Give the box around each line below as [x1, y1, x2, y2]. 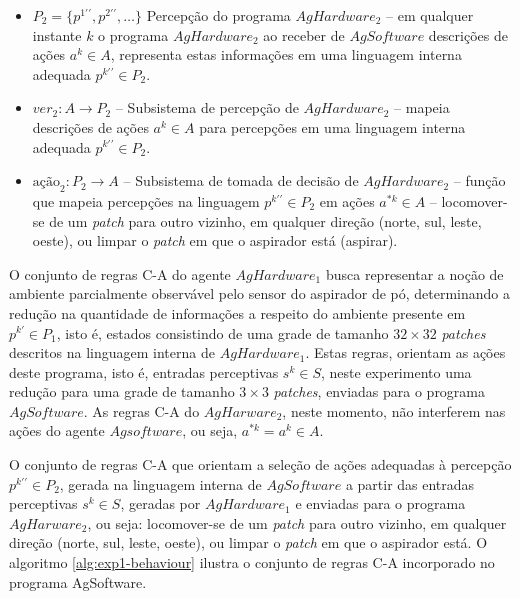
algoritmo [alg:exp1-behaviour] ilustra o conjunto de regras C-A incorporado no [9, 552, 495, 573]
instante [32, 24, 82, 45]
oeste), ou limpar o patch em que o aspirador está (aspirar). [32, 230, 398, 251]
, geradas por [120, 493, 201, 514]
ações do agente [9, 420, 105, 441]
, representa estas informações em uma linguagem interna [110, 44, 462, 65]
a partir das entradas [345, 473, 475, 494]
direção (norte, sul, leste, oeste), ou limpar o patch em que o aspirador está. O [9, 532, 488, 553]
